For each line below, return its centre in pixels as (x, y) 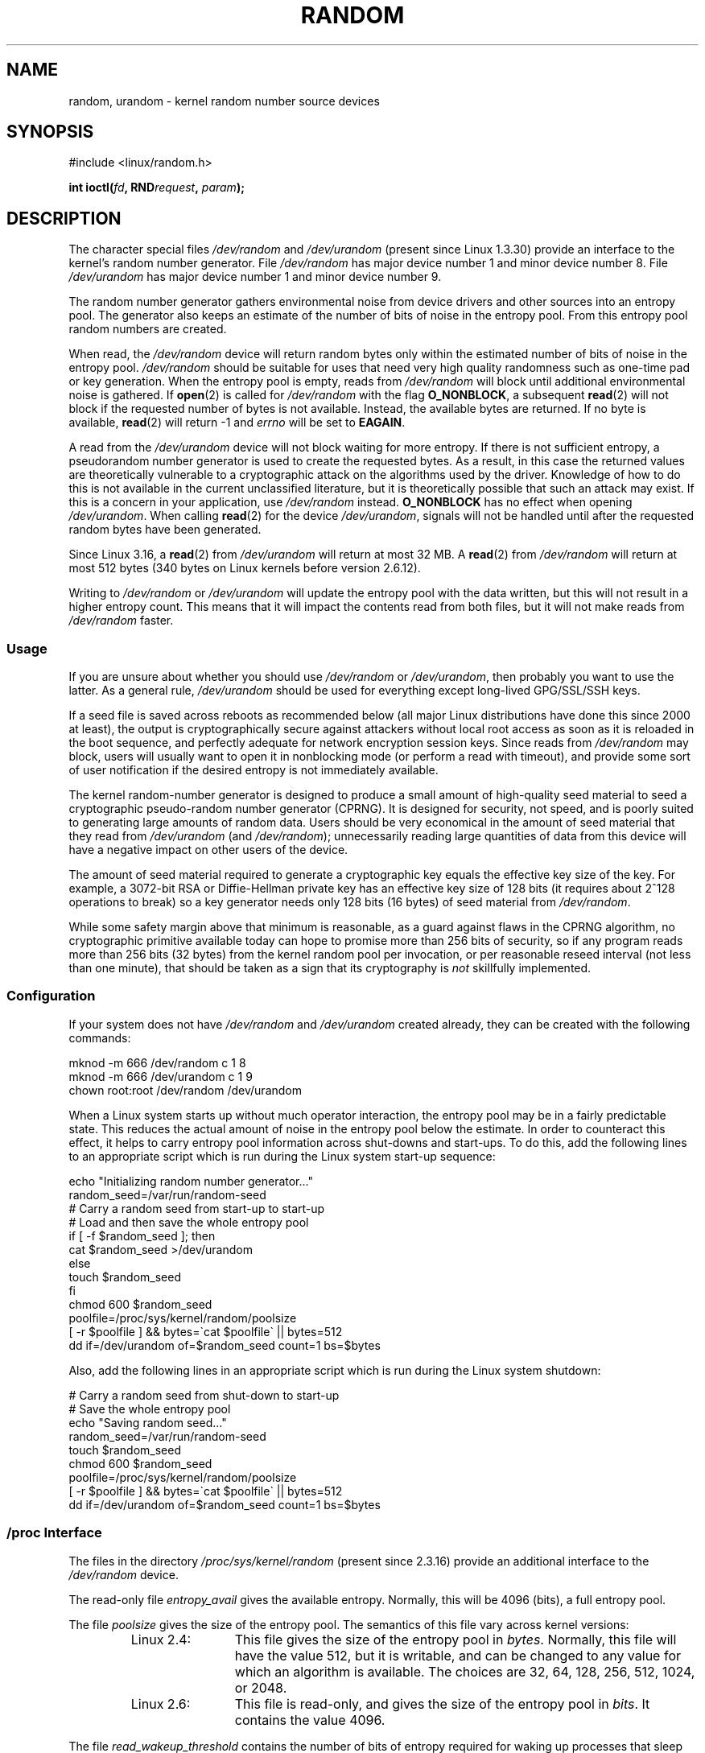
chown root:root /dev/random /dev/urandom (185, 1090)
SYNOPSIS (50, 132)
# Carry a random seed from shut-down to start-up (204, 1395)
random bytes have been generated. (165, 530)
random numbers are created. (148, 329)
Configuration (51, 996)
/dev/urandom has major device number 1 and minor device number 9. (255, 277)
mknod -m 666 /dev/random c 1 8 (157, 1062)
